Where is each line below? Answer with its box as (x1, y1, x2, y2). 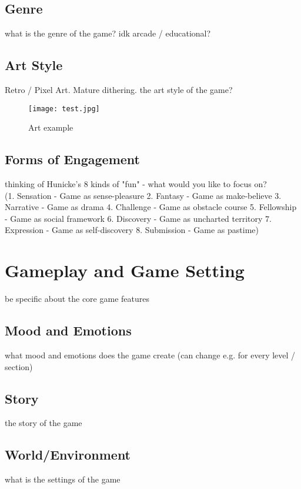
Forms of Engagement (5, 150, 140, 168)
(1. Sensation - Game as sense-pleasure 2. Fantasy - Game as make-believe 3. (5, 189, 282, 201)
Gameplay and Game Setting (5, 258, 245, 282)
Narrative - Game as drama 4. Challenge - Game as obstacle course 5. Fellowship (5, 201, 297, 213)
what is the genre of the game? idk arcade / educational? (5, 27, 211, 39)
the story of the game (5, 417, 82, 429)
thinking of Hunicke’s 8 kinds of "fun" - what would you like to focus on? (5, 178, 267, 190)
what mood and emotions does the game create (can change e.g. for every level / (5, 348, 296, 361)
